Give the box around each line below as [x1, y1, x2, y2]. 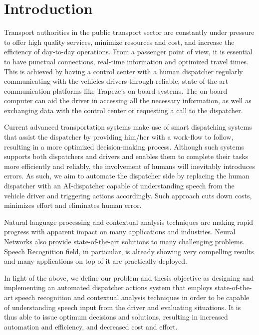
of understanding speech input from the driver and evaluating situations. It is [4, 302, 241, 312]
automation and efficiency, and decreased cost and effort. [4, 321, 178, 332]
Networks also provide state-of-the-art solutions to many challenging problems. [4, 236, 245, 246]
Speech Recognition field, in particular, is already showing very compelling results [4, 246, 254, 256]
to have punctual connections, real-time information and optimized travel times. [4, 56, 249, 66]
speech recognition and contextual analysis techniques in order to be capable [15, 292, 250, 302]
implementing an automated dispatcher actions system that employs [4, 282, 213, 293]
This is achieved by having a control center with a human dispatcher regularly [4, 66, 243, 76]
